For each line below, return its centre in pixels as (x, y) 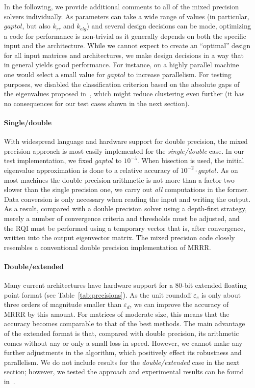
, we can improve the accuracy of (179, 304)
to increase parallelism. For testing (179, 74)
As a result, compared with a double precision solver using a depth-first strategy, (126, 208)
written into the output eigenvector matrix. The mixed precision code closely (119, 237)
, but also (36, 26)
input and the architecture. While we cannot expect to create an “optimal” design (127, 45)
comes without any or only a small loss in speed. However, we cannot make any (123, 343)
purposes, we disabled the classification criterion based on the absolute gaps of (122, 84)
